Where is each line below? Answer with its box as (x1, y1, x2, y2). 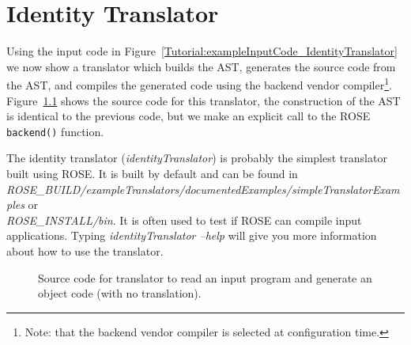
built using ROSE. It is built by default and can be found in (6, 165, 298, 181)
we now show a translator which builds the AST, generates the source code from (6, 58, 396, 74)
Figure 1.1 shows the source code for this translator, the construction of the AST (6, 92, 401, 108)
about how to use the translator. (6, 242, 164, 259)
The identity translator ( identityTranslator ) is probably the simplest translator (6, 150, 387, 166)
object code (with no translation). (38, 285, 202, 301)
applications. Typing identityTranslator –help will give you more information (6, 227, 377, 244)
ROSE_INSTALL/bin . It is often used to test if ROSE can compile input (6, 211, 362, 228)
